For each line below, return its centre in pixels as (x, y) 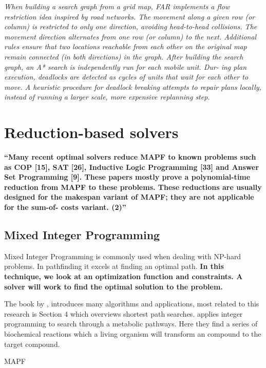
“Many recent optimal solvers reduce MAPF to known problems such (130, 157)
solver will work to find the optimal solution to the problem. (113, 286)
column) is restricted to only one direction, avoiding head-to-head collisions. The (131, 26)
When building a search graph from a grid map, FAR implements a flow (117, 6)
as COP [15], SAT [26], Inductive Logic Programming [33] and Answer (132, 167)
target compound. (32, 344)
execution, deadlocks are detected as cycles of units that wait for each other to (126, 77)
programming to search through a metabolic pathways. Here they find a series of (131, 324)
